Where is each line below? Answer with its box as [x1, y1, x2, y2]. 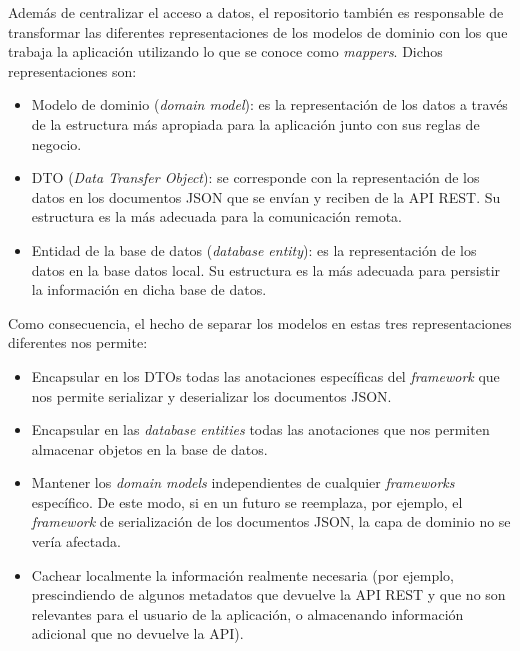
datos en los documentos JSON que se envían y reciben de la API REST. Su [31, 186, 501, 207]
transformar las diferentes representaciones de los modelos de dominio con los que [8, 21, 508, 42]
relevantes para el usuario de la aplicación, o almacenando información [31, 603, 464, 624]
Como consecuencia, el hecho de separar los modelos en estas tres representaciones [8, 312, 512, 333]
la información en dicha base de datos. [31, 279, 267, 300]
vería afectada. [31, 531, 121, 552]
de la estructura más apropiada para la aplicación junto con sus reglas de [31, 113, 480, 134]
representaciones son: [8, 60, 137, 81]
